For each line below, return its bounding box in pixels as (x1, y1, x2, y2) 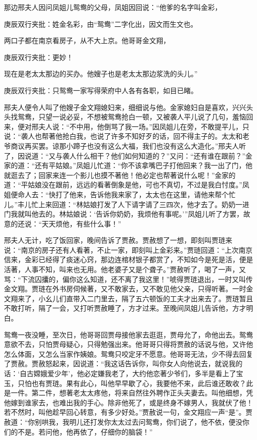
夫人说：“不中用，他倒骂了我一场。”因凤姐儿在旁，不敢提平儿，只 (38, 121, 250, 131)
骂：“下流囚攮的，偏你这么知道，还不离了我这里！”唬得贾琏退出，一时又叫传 (4, 274, 253, 284)
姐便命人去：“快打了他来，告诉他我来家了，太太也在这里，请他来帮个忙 (4, 189, 236, 199)
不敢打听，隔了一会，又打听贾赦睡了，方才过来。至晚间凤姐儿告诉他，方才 (4, 303, 246, 313)
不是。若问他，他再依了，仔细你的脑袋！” (17, 426, 153, 437)
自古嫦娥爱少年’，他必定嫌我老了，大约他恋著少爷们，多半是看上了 (19, 368, 236, 378)
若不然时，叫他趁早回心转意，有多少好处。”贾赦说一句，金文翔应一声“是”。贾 (4, 407, 253, 417)
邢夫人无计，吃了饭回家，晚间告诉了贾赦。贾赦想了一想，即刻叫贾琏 (4, 235, 225, 245)
